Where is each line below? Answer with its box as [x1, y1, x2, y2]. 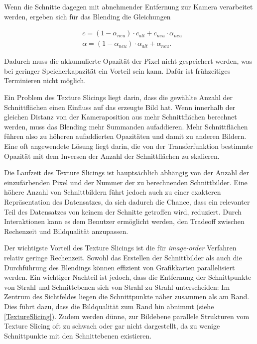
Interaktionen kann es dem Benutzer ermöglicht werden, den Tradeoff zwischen [4, 216, 245, 227]
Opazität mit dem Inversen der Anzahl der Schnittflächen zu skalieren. [4, 150, 220, 161]
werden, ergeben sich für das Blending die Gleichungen [4, 11, 171, 21]
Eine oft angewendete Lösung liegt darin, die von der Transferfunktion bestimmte [4, 141, 253, 151]
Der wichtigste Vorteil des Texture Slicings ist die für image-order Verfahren [4, 242, 237, 253]
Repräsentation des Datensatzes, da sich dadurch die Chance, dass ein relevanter [4, 196, 250, 207]
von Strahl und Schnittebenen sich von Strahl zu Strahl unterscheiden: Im [4, 281, 230, 292]
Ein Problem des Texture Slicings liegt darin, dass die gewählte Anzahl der [4, 92, 233, 103]
